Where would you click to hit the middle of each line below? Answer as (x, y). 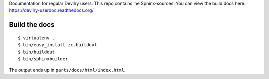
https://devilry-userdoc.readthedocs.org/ (52, 10)
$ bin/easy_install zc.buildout (58, 45)
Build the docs (32, 25)
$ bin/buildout (37, 52)
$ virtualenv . (37, 38)
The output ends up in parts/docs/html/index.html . (67, 70)
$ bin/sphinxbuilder (43, 59)
